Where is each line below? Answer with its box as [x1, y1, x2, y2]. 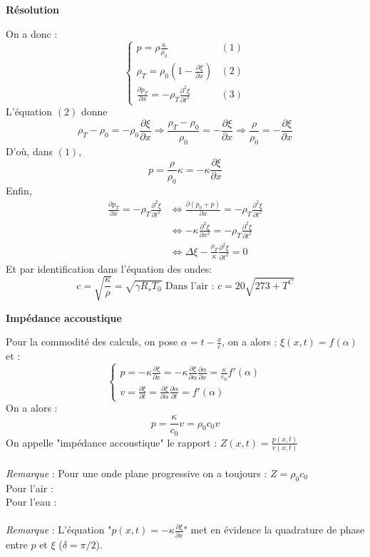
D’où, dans [6, 143, 53, 158]
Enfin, [6, 183, 32, 198]
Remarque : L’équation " [6, 522, 112, 537]
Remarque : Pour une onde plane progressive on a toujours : [6, 465, 267, 480]
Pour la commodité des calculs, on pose [6, 334, 178, 349]
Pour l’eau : [6, 494, 57, 509]
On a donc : [6, 26, 58, 41]
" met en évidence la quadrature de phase [183, 522, 365, 537]
